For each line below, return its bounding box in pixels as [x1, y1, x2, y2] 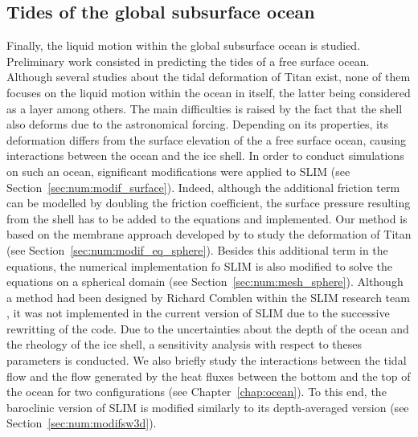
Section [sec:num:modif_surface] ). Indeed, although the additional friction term [6, 178, 400, 195]
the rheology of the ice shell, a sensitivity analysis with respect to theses [6, 336, 363, 353]
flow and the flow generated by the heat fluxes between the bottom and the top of [6, 367, 411, 384]
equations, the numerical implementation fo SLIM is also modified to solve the [6, 257, 393, 274]
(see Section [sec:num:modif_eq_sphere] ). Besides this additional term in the [6, 241, 388, 258]
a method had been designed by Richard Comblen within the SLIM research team [6, 288, 410, 305]
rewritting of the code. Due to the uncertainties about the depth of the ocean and [6, 320, 409, 337]
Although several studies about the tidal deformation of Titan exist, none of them [6, 68, 411, 85]
